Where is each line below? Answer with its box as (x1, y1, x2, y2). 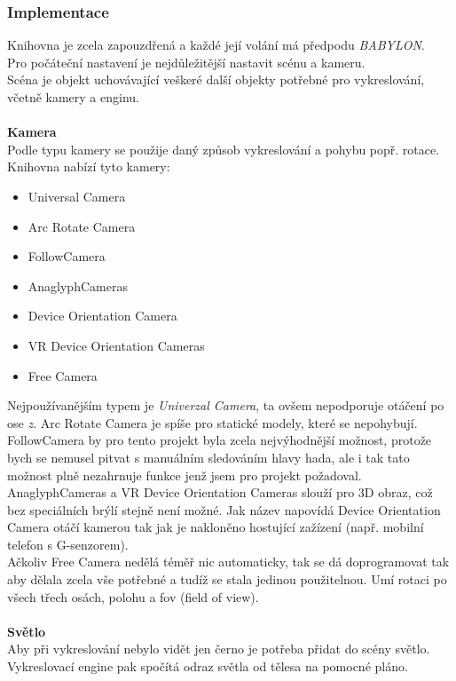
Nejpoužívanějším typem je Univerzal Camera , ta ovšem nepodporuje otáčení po (7, 396, 444, 415)
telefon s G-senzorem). (7, 535, 129, 553)
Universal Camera (28, 186, 126, 205)
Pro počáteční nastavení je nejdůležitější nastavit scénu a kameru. (7, 52, 366, 71)
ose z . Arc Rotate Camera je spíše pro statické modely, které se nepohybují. (7, 413, 418, 432)
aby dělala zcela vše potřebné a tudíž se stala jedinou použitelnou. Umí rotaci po (7, 570, 447, 589)
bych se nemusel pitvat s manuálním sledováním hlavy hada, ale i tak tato (7, 447, 410, 466)
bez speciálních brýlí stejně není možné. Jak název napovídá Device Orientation (7, 500, 441, 519)
